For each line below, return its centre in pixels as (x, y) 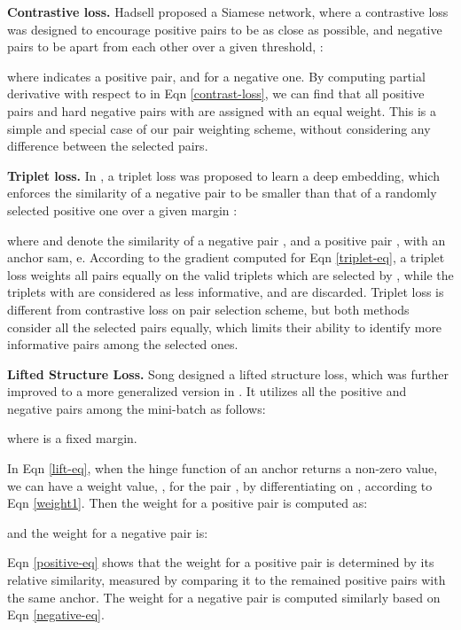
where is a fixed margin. (72, 438)
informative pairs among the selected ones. (123, 344)
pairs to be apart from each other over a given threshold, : (165, 47)
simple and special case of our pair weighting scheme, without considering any (219, 128)
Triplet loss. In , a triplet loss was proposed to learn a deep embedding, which (223, 175)
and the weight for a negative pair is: (108, 532)
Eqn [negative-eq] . (56, 614)
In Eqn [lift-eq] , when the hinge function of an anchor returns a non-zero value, (223, 468)
